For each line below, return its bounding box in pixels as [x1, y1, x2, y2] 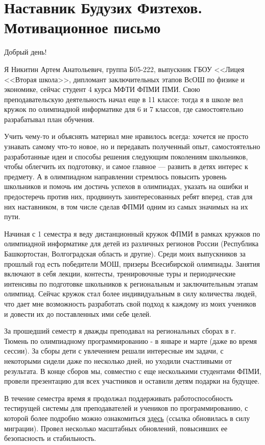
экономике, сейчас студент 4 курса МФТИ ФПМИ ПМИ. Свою [4, 84, 200, 95]
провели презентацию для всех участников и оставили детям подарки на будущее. [4, 376, 260, 386]
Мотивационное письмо [4, 17, 161, 38]
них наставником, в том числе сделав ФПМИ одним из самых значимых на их [4, 201, 248, 212]
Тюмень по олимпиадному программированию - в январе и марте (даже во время [4, 335, 257, 346]
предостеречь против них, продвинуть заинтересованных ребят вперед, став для [4, 191, 253, 202]
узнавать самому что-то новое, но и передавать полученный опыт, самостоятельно [4, 141, 260, 152]
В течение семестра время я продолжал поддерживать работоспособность [4, 392, 233, 403]
